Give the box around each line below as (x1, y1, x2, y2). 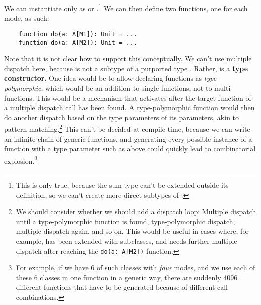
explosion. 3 (4, 154, 38, 166)
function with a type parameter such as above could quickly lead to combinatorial (4, 143, 256, 154)
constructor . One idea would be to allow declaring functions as (4, 73, 202, 83)
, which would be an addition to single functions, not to (41, 82, 212, 93)
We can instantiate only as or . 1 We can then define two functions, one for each (4, 2, 248, 13)
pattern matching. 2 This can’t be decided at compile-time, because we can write (4, 122, 250, 134)
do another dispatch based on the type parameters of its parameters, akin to (4, 112, 239, 122)
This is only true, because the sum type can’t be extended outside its (16, 180, 229, 190)
